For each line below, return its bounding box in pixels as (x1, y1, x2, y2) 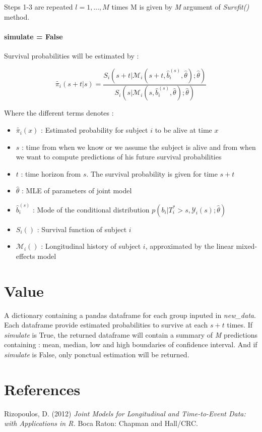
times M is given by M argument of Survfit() (111, 2, 249, 12)
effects (16, 250, 35, 261)
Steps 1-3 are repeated (4, 2, 73, 12)
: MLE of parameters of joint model (22, 185, 132, 196)
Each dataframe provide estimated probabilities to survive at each (4, 319, 208, 330)
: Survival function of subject (37, 224, 127, 234)
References (4, 379, 81, 399)
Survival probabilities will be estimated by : (4, 50, 139, 61)
